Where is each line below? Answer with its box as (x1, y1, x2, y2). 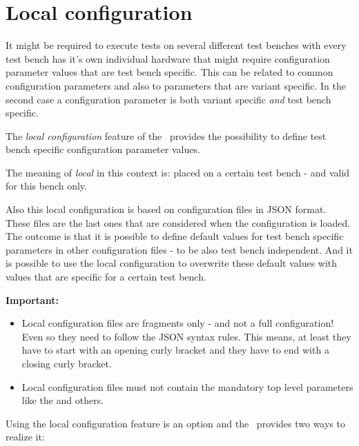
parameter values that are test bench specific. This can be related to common (6, 65, 333, 79)
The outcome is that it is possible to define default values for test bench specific (6, 229, 344, 243)
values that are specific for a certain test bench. (6, 270, 206, 284)
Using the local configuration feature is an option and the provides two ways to (6, 416, 345, 430)
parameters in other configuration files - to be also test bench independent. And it (6, 242, 353, 256)
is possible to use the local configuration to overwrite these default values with (6, 256, 338, 270)
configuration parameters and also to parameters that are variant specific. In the (6, 78, 346, 92)
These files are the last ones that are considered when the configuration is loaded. (6, 215, 351, 230)
